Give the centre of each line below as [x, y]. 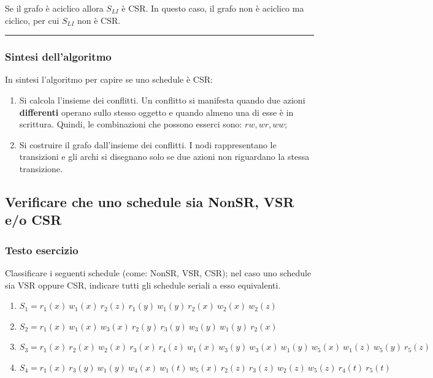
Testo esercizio [42, 250]
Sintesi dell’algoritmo [58, 57]
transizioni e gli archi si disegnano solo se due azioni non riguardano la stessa [164, 157]
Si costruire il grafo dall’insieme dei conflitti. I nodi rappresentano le [148, 144]
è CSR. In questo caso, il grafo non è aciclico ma [213, 8]
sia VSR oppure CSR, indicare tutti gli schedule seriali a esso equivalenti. [143, 285]
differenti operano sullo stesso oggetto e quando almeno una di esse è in [156, 112]
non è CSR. [99, 20]
